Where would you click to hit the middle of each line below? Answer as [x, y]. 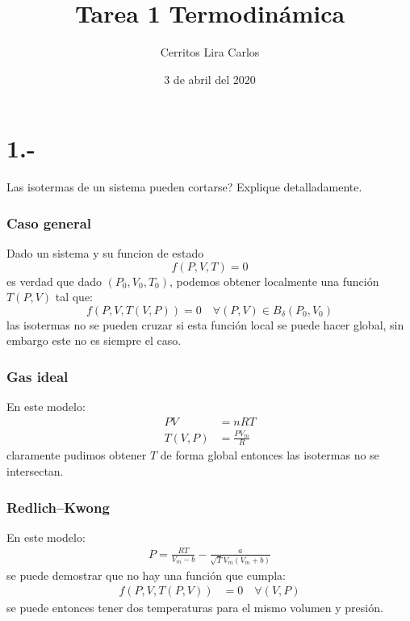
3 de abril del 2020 [210, 79]
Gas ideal [38, 376]
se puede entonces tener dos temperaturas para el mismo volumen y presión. [195, 608]
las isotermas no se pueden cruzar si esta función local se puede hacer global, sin [205, 324]
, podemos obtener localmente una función [274, 281]
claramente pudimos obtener [77, 455]
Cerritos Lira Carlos [210, 52]
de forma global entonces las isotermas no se [270, 455]
